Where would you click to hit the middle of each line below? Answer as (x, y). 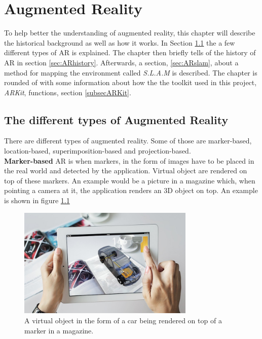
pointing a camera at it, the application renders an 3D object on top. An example (131, 190)
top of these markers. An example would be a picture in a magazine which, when (130, 180)
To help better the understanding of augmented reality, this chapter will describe (130, 33)
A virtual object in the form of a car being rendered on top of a (123, 320)
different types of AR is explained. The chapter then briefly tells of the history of (130, 52)
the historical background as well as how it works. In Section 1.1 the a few (120, 42)
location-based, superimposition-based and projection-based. (98, 151)
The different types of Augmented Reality (116, 119)
